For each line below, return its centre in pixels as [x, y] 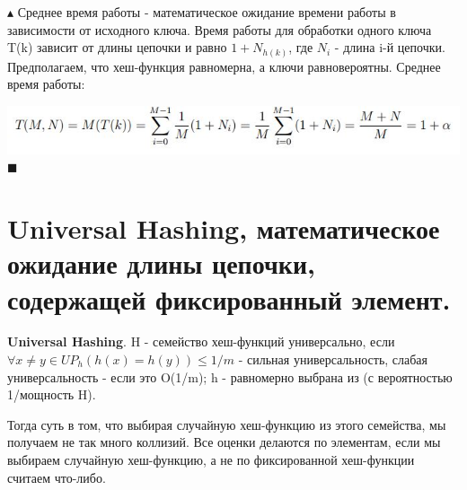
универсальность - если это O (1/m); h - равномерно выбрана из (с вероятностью [230, 376]
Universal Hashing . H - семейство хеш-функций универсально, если [201, 341]
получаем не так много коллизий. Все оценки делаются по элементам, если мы [224, 442]
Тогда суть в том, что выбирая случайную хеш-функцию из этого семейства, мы [227, 424]
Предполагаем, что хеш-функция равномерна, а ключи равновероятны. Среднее [224, 66]
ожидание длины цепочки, [162, 263]
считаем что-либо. [57, 477]
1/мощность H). [52, 394]
